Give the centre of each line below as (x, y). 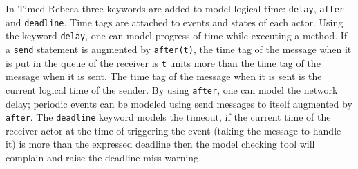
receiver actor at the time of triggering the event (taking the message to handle (173, 130)
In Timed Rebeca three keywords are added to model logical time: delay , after (175, 8)
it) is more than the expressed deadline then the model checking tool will (160, 144)
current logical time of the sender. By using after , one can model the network (172, 89)
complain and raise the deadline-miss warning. (104, 157)
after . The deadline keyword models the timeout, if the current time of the (168, 117)
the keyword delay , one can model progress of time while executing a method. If (177, 36)
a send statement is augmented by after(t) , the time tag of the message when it (179, 49)
